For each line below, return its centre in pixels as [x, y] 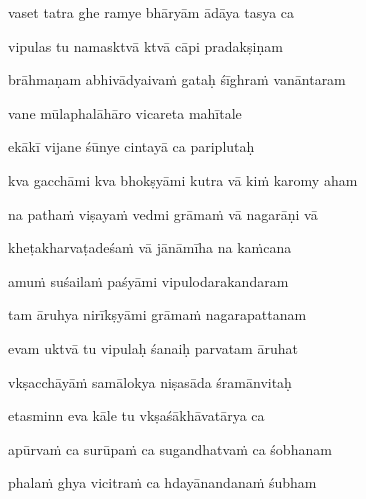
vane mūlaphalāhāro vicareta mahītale [125, 112]
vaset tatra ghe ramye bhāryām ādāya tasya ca [151, 12]
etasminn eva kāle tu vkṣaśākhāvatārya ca [136, 415]
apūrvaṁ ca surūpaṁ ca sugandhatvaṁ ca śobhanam [170, 448]
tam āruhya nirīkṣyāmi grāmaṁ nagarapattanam [157, 314]
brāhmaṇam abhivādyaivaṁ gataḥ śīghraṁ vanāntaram [177, 79]
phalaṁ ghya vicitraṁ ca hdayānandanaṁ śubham [162, 482]
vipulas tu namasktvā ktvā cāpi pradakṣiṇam [145, 45]
